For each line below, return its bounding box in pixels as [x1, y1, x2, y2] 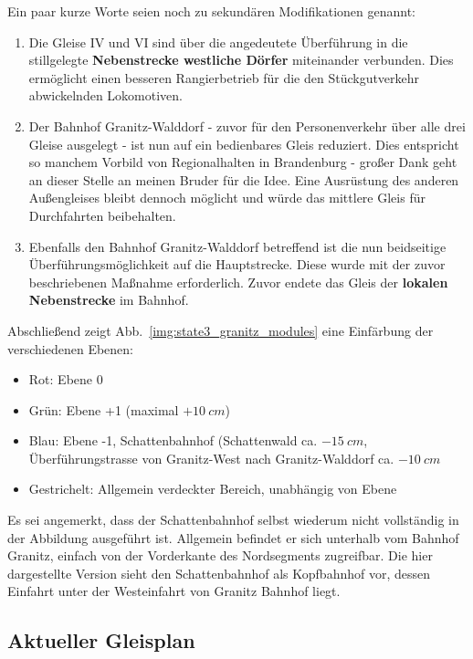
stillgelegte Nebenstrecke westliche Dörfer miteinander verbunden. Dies [28, 50, 454, 69]
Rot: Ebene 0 [28, 370, 103, 389]
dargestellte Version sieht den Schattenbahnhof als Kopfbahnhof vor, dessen [7, 563, 431, 582]
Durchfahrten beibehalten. [28, 205, 176, 225]
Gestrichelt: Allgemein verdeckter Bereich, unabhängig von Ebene [28, 479, 397, 498]
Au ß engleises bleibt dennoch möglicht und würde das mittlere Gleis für [28, 188, 426, 207]
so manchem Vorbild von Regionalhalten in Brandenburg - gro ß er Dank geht [28, 152, 457, 172]
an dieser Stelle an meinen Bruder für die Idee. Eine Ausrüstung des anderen [28, 170, 459, 189]
